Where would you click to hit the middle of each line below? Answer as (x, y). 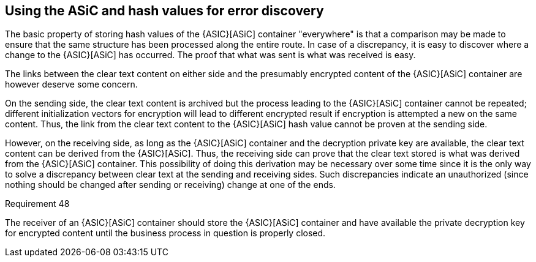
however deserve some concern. (71, 84)
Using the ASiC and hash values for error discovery (164, 11)
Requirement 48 (37, 204)
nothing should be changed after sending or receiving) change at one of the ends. (170, 185)
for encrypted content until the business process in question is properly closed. (165, 233)
